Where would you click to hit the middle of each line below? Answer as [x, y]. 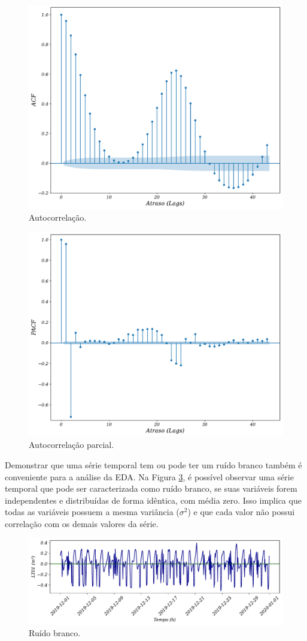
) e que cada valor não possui [241, 512]
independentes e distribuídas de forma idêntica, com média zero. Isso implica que [153, 500]
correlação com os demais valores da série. [82, 523]
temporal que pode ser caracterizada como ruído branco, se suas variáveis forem [151, 488]
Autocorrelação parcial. [72, 445]
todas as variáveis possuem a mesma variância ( [92, 512]
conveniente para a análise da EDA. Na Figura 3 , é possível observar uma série [149, 476]
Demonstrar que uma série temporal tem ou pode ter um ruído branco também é [153, 464]
